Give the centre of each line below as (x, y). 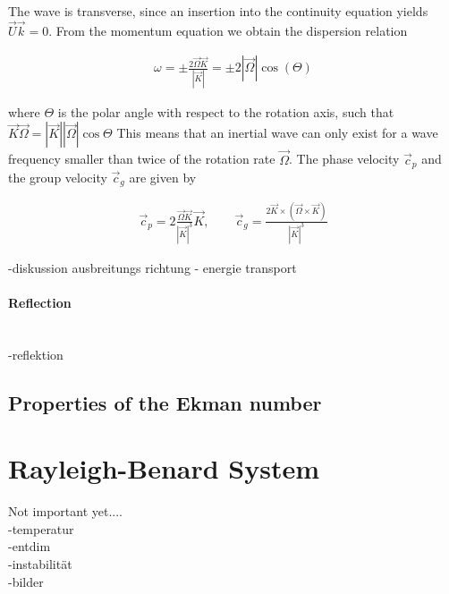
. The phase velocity (344, 159)
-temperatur (41, 528)
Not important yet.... (66, 511)
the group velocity (58, 178)
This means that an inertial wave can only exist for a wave (277, 133)
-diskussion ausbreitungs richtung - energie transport (152, 267)
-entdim (30, 546)
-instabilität (40, 563)
